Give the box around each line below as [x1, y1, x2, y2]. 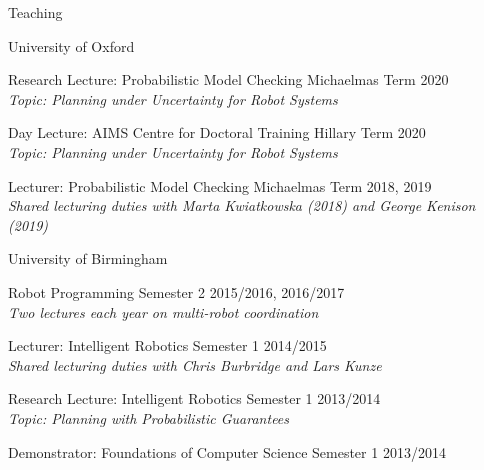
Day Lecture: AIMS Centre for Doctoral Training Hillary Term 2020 [8, 122, 426, 143]
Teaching [8, 2, 63, 22]
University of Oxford [8, 35, 135, 56]
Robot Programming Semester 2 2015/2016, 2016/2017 [8, 281, 345, 302]
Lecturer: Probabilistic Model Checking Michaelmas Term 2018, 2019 [8, 175, 432, 196]
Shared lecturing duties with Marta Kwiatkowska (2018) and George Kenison [8, 195, 476, 216]
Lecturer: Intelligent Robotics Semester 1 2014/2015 [8, 335, 327, 356]
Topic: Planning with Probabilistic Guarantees [8, 407, 290, 428]
